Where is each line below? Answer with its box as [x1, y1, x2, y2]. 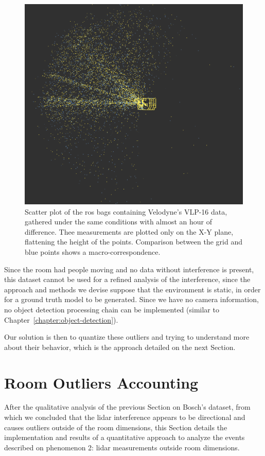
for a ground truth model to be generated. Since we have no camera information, [4, 294, 259, 305]
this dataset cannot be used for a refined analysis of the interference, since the [4, 274, 251, 285]
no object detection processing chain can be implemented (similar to [4, 304, 219, 314]
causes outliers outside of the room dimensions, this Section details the [4, 422, 227, 432]
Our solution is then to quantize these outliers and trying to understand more [4, 331, 250, 342]
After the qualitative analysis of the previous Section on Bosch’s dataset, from [4, 401, 251, 412]
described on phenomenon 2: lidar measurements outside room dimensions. [4, 442, 240, 452]
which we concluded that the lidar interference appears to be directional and [4, 412, 245, 423]
